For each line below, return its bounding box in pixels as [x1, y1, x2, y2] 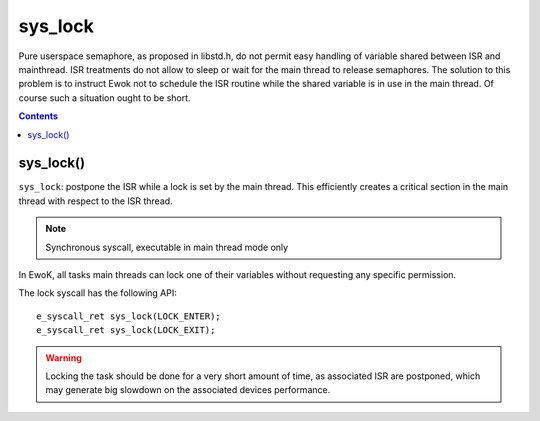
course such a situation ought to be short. [18, 91, 191, 104]
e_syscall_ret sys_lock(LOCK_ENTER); [36, 310, 222, 322]
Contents [18, 110, 59, 122]
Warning [45, 351, 82, 364]
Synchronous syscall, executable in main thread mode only [45, 241, 289, 253]
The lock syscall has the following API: [18, 287, 177, 299]
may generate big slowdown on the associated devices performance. [45, 384, 331, 396]
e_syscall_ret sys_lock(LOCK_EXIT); [36, 325, 216, 336]
